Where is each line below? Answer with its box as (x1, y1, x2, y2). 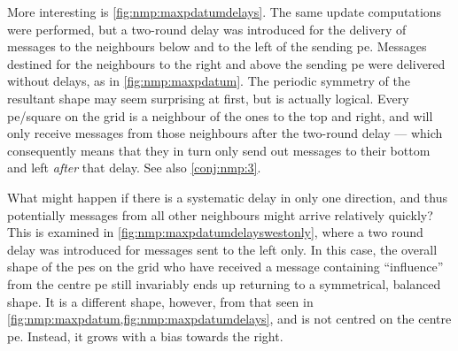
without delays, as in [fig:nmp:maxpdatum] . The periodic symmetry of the (7, 72, 410, 90)
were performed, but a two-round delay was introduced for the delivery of (7, 19, 407, 38)
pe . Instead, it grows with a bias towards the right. (7, 326, 283, 345)
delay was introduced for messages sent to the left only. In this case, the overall (7, 240, 438, 258)
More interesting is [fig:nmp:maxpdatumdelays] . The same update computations (7, 3, 442, 20)
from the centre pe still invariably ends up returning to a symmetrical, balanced (7, 274, 441, 293)
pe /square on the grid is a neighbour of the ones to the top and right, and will (7, 106, 433, 125)
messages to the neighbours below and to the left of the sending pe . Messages (7, 37, 427, 56)
